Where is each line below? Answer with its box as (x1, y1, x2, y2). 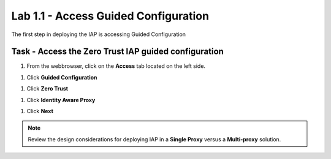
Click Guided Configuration (26, 73, 97, 81)
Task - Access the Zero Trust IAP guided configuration (11, 46, 224, 57)
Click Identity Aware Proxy (26, 96, 96, 103)
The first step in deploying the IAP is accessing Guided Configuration (11, 31, 186, 38)
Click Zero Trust (26, 85, 69, 92)
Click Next (26, 108, 53, 115)
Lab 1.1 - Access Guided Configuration (11, 9, 210, 23)
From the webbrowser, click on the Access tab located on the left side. (26, 62, 205, 70)
